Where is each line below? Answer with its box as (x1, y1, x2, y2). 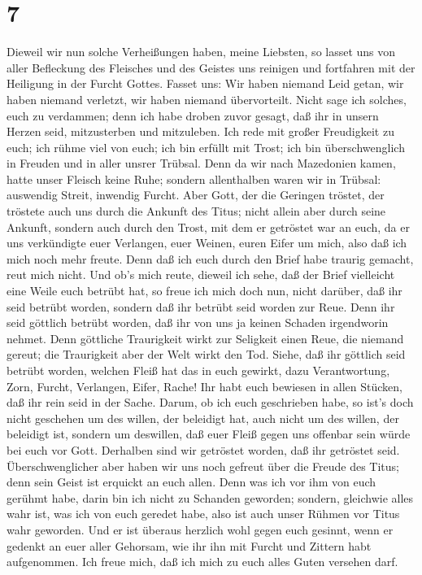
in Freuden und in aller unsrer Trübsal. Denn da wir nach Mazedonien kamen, (7, 155, 396, 172)
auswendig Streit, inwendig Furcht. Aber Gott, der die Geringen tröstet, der (7, 186, 385, 203)
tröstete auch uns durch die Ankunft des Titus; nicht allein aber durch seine (7, 203, 386, 220)
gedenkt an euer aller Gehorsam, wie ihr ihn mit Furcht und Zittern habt (7, 537, 372, 554)
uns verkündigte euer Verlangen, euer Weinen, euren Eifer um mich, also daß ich (7, 234, 407, 251)
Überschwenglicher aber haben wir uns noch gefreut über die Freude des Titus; (7, 457, 400, 474)
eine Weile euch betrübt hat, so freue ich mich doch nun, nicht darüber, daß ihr (7, 282, 402, 299)
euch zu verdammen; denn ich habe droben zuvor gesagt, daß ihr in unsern (7, 107, 379, 124)
